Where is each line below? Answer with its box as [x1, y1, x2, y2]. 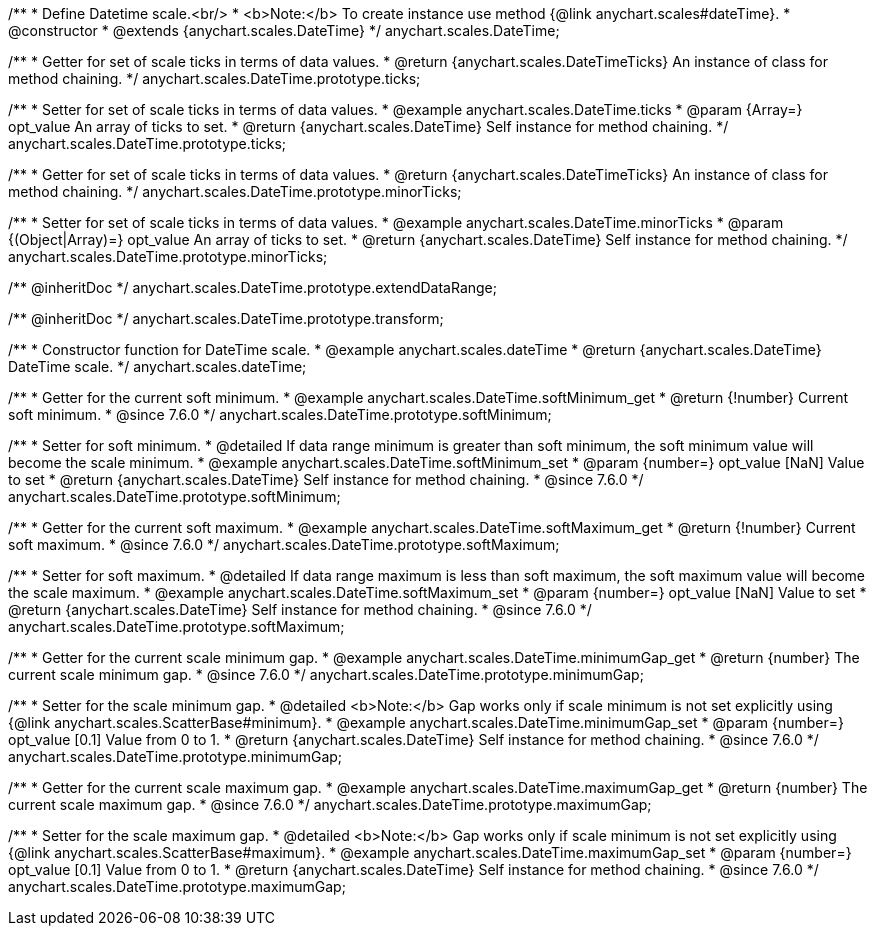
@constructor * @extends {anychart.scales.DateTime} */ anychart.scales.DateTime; [8, 22, 560, 39]
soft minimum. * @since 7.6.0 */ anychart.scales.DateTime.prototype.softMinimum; [8, 406, 552, 423]
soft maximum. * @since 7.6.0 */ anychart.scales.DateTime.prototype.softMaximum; [8, 536, 560, 553]
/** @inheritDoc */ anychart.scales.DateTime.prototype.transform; [8, 310, 444, 327]
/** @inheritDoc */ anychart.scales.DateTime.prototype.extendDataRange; [8, 279, 497, 296]
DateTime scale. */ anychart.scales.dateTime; [8, 358, 307, 375]
